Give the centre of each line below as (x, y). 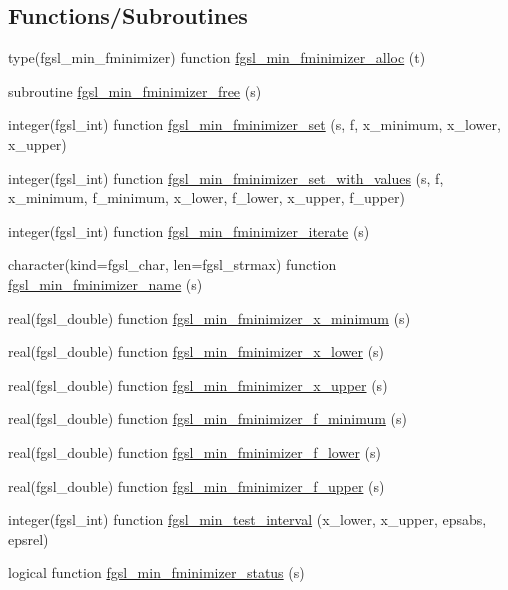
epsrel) (28, 538)
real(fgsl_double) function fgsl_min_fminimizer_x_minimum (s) (209, 317)
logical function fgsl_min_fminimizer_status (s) (156, 572)
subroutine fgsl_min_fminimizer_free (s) (135, 90)
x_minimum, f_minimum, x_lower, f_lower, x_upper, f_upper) (206, 197)
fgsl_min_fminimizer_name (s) (105, 283)
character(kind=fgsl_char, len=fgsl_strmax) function (172, 264)
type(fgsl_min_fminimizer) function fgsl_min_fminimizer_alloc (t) (217, 57)
